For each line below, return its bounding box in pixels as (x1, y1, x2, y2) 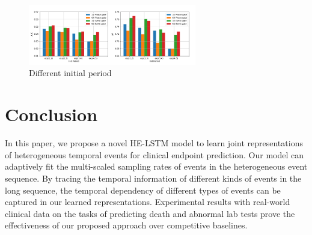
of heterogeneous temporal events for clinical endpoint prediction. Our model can (5, 148, 304, 161)
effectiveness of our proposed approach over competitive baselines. (5, 219, 248, 231)
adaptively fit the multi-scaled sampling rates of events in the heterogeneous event (5, 160, 308, 173)
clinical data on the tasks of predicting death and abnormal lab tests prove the (5, 207, 295, 219)
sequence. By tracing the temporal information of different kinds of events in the (5, 171, 302, 184)
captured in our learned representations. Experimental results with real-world (5, 195, 290, 208)
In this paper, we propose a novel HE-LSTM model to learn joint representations (5, 137, 303, 149)
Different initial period (29, 67, 112, 79)
